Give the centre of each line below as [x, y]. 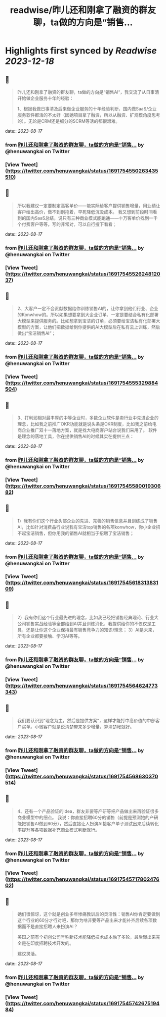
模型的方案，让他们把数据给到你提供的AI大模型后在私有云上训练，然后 [89, 327]
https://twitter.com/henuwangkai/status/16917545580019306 [84, 486]
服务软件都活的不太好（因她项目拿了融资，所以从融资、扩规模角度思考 [89, 115]
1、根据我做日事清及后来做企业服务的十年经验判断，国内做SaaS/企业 [87, 109]
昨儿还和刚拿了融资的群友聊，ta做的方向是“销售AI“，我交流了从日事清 [88, 92]
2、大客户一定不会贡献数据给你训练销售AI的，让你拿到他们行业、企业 [88, 309]
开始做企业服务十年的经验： [45, 98]
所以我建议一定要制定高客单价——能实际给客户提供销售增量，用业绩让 [89, 206]
